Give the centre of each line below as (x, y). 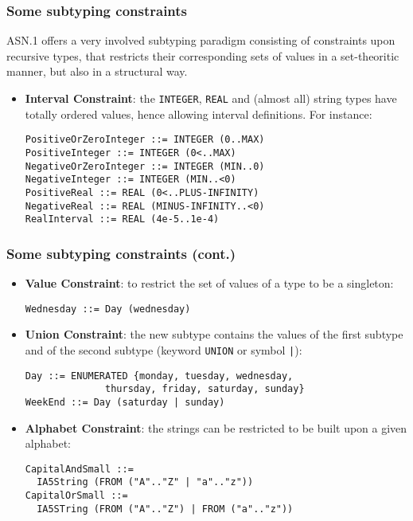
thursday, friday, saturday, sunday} (205, 389)
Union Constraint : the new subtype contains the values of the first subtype (214, 334)
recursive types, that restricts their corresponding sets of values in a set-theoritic (203, 55)
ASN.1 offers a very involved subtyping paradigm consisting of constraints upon (201, 40)
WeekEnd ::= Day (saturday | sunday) (125, 402)
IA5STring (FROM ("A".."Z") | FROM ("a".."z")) (165, 509)
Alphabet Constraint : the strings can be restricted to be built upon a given (216, 427)
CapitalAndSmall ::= (79, 469)
